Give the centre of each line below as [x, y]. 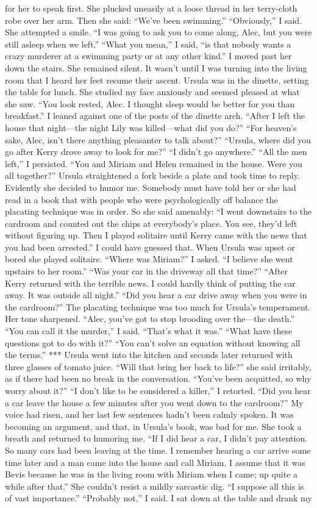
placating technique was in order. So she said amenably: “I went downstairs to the [158, 211]
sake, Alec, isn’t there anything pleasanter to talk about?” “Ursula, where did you [158, 139]
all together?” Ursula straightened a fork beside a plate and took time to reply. [152, 175]
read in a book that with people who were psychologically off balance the [141, 199]
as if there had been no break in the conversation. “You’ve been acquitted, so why [158, 378]
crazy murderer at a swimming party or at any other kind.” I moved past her [148, 56]
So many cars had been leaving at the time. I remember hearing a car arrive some [158, 450]
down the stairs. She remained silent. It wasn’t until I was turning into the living [156, 67]
